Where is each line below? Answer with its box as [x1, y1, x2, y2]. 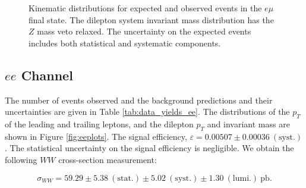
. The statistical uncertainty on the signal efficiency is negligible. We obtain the [5, 142, 294, 154]
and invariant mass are [207, 117, 290, 130]
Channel [21, 65, 73, 84]
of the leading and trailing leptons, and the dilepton [5, 117, 194, 130]
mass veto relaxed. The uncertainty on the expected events [37, 25, 251, 37]
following [5, 153, 37, 165]
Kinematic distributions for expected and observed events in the [29, 2, 262, 14]
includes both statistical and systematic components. [29, 36, 221, 49]
